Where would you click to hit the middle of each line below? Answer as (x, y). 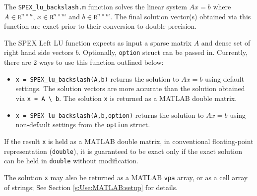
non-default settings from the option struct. (83, 124)
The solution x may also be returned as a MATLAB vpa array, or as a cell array (126, 177)
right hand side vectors (39, 52)
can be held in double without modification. (71, 161)
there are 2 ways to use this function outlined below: (84, 62)
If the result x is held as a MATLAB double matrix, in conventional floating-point (129, 141)
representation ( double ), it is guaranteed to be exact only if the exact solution (123, 151)
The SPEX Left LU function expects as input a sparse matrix (98, 42)
